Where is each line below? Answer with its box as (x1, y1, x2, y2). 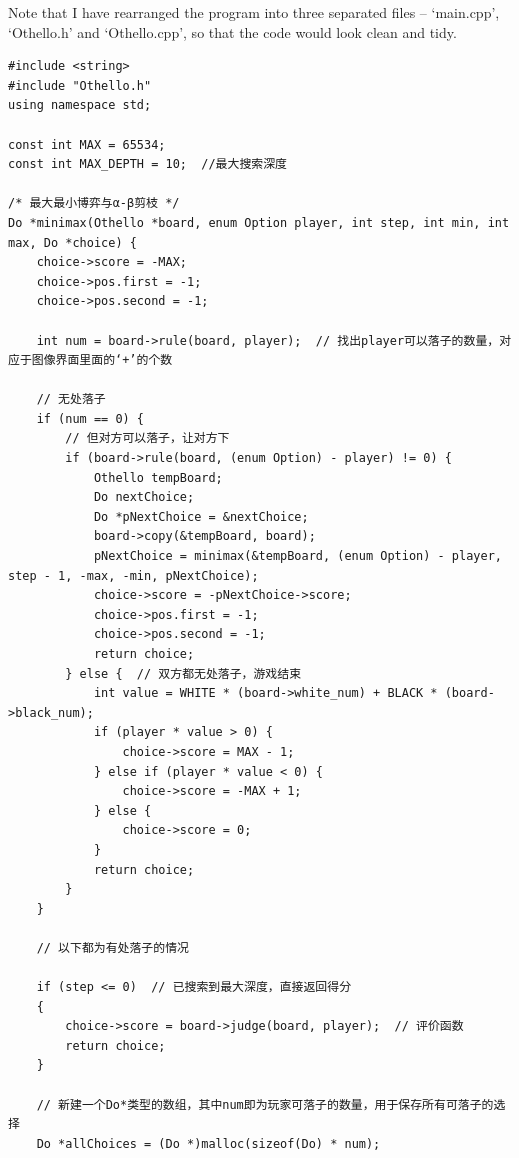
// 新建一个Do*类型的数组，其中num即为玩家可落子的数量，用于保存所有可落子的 (36, 1097, 494, 1112)
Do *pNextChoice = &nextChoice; (93, 509, 309, 524)
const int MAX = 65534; (8, 137, 166, 152)
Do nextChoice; (93, 490, 195, 505)
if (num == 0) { (36, 411, 145, 426)
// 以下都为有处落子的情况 (36, 940, 189, 955)
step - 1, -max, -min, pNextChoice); (8, 568, 259, 583)
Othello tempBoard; (93, 470, 223, 485)
